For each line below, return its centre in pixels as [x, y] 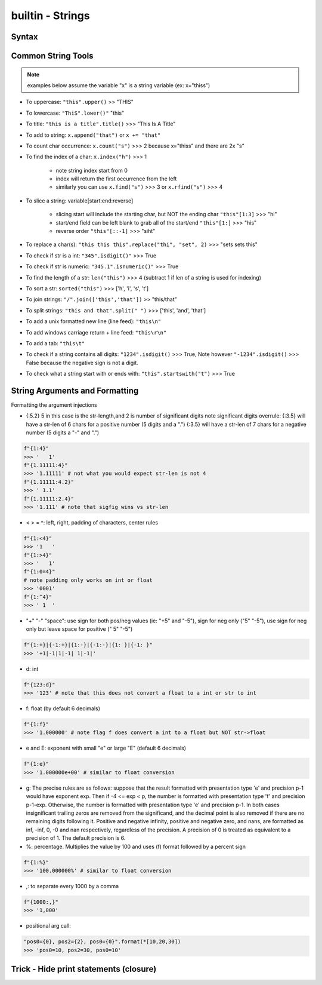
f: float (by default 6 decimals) [63, 708]
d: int [32, 668]
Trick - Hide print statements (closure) [84, 969]
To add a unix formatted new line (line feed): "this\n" [94, 321]
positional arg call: [48, 926]
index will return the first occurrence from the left [116, 179]
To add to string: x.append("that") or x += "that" [93, 135]
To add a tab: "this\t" [55, 343]
